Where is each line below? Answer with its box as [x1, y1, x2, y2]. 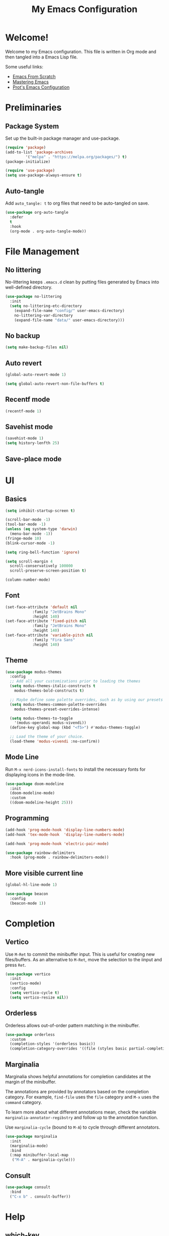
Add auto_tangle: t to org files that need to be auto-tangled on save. [5, 200, 149, 206]
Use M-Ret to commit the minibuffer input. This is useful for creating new [5, 951, 155, 957]
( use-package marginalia [5, 1134, 57, 1139]
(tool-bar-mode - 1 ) [5, 522, 46, 527]
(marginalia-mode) [10, 1143, 49, 1148]
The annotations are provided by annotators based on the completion [5, 1088, 149, 1094]
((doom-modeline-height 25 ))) [10, 800, 73, 805]
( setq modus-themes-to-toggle [10, 716, 73, 721]
